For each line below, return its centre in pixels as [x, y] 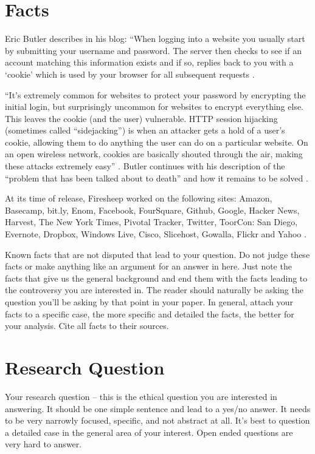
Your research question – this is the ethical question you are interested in [141, 396]
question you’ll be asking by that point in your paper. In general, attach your [149, 302]
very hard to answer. [43, 444]
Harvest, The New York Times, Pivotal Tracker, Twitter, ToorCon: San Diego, [151, 222]
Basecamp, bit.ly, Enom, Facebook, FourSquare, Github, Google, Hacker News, [152, 210]
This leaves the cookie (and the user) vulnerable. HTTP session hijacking [141, 118]
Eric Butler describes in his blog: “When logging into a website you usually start [155, 39]
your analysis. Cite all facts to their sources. [87, 326]
